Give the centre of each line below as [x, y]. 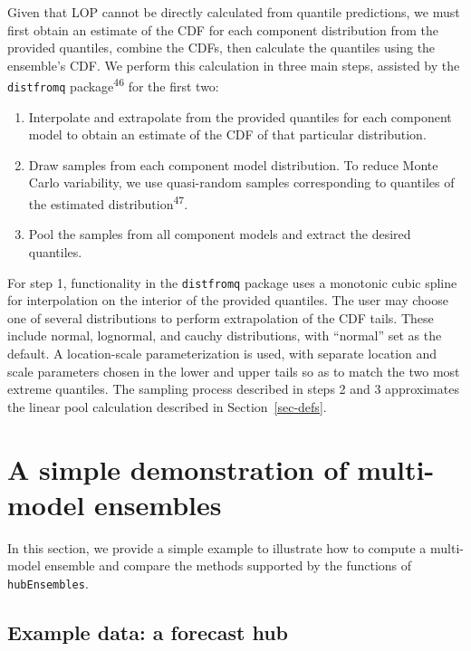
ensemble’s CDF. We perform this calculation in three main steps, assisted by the [234, 65]
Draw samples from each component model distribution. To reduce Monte [233, 164]
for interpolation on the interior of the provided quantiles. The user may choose [228, 300]
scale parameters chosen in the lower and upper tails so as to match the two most [234, 371]
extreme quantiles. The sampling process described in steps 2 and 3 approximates [233, 389]
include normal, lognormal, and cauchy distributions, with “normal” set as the [225, 335]
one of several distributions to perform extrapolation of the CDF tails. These [221, 317]
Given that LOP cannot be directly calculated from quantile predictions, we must [234, 12]
